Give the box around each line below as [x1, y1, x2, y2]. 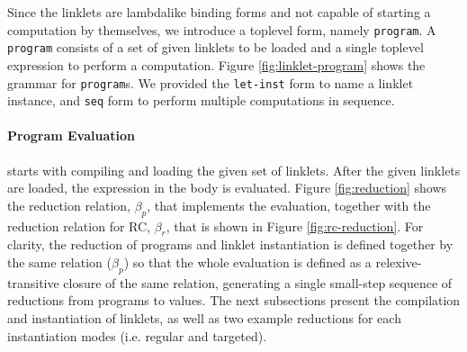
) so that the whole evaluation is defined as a [123, 252, 372, 271]
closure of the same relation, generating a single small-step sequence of [63, 273, 453, 292]
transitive [7, 273, 59, 292]
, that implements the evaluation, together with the [147, 195, 431, 214]
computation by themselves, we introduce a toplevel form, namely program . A [7, 20, 436, 39]
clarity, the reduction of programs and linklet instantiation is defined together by [7, 235, 454, 254]
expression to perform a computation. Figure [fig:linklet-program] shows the [7, 55, 426, 74]
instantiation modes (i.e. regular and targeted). [7, 326, 267, 345]
